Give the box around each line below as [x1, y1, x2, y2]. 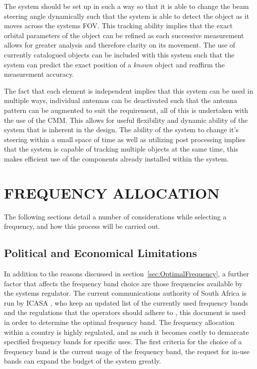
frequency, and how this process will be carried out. [4, 221, 160, 231]
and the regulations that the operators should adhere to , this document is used [4, 307, 246, 317]
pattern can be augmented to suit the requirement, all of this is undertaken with [4, 105, 249, 115]
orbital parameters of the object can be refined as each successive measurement [4, 30, 244, 40]
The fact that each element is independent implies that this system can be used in [4, 85, 254, 96]
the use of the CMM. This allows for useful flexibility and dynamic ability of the [4, 114, 248, 125]
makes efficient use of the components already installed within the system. [4, 153, 229, 163]
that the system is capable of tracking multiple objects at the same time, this [4, 144, 238, 154]
